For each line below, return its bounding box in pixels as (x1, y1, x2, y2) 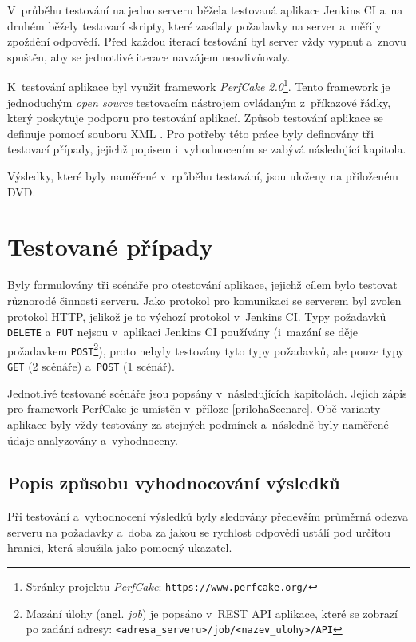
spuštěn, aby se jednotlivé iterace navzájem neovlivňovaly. (7, 48, 291, 65)
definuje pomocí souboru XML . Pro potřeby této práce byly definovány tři (7, 125, 374, 141)
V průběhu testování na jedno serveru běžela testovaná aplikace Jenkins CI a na (7, 2, 403, 18)
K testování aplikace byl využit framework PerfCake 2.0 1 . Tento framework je (7, 76, 390, 95)
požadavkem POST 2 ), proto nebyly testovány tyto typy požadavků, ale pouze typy (7, 339, 405, 359)
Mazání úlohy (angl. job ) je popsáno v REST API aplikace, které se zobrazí (26, 604, 398, 621)
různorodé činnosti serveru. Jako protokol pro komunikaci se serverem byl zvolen (7, 291, 402, 308)
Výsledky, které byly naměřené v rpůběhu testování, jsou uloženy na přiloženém (7, 168, 399, 184)
